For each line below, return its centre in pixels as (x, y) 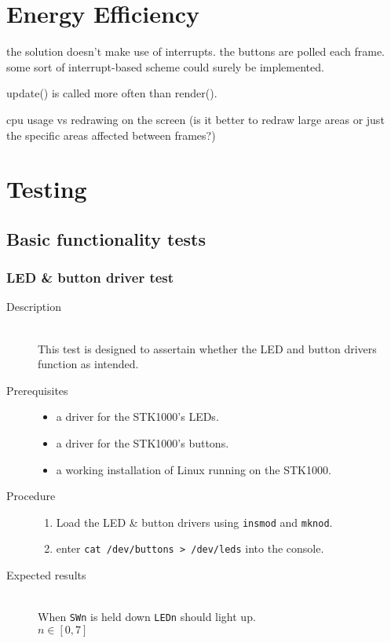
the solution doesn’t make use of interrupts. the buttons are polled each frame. (195, 51)
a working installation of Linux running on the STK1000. (194, 469)
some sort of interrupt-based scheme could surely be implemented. (165, 66)
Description (34, 307)
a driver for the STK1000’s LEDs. (137, 416)
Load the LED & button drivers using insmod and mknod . (194, 522)
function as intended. (88, 364)
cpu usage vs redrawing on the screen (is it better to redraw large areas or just (195, 119)
